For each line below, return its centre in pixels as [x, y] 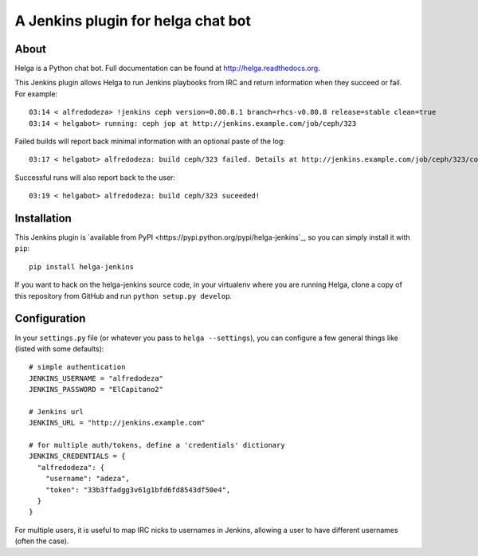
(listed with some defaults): [59, 348]
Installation [43, 218]
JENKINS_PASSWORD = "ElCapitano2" [96, 390]
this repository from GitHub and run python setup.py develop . [123, 296]
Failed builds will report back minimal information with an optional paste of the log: [150, 141]
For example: [36, 94]
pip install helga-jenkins [82, 266]
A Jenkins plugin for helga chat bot [133, 21]
